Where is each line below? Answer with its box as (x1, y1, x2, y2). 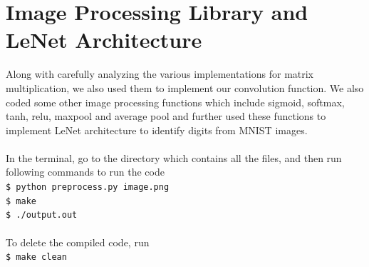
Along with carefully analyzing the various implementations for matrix (6, 66, 314, 81)
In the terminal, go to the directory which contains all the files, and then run (6, 150, 342, 165)
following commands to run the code (6, 164, 165, 179)
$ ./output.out (6, 210, 78, 221)
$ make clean (6, 252, 67, 263)
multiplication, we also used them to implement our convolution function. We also (6, 80, 364, 95)
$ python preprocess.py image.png (6, 182, 170, 193)
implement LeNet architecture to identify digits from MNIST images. (6, 122, 308, 137)
